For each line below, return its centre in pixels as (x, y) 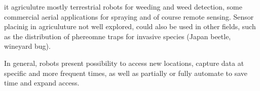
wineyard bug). (27, 46)
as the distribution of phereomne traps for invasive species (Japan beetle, (118, 36)
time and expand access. (42, 83)
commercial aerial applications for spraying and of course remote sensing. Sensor (129, 16)
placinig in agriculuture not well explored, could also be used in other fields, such (130, 26)
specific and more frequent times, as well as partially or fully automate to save (126, 73)
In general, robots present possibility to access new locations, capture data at (124, 63)
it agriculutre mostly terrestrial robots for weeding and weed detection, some (123, 7)
